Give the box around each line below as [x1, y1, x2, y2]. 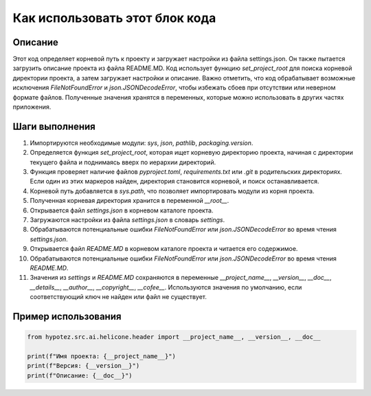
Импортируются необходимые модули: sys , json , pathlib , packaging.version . [30, 138, 254, 147]
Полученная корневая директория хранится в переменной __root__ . [30, 197, 229, 205]
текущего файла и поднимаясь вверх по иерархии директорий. [30, 158, 216, 166]
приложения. [12, 103, 52, 111]
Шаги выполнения [12, 120, 95, 132]
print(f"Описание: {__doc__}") [27, 371, 133, 379]
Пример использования [12, 310, 122, 322]
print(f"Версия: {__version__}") [27, 362, 140, 370]
